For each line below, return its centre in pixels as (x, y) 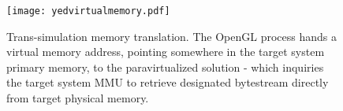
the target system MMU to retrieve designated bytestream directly (168, 82)
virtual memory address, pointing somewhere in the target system (166, 52)
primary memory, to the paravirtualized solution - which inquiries (165, 67)
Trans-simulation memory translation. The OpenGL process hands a (171, 36)
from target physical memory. (78, 98)
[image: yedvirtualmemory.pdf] (88, 11)
